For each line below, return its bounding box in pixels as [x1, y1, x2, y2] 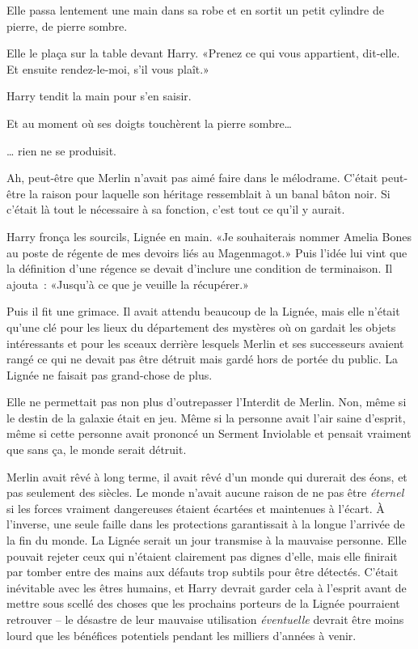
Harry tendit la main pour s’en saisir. [6, 87, 192, 104]
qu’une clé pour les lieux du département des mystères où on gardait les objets [6, 318, 396, 335]
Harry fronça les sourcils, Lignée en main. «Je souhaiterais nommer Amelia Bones [6, 227, 412, 244]
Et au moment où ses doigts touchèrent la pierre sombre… [6, 114, 292, 131]
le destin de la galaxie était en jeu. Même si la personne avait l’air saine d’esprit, [6, 409, 406, 426]
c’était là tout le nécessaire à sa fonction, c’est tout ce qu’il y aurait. [6, 201, 345, 218]
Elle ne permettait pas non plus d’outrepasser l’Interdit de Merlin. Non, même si [6, 393, 407, 410]
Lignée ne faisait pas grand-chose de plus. [6, 366, 213, 383]
